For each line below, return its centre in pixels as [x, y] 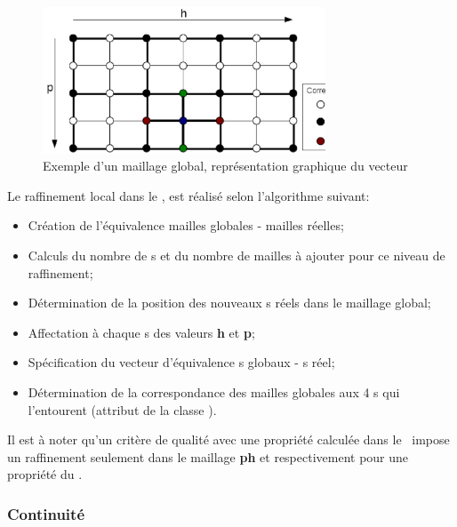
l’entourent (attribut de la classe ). [122, 409]
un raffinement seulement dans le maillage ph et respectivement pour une [208, 456]
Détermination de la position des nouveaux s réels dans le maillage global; [229, 303]
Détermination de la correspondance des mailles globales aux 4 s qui [214, 391]
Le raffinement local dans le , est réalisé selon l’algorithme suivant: [188, 195]
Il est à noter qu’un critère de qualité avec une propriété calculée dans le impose [228, 439]
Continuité [46, 513]
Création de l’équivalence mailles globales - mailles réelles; [186, 225]
